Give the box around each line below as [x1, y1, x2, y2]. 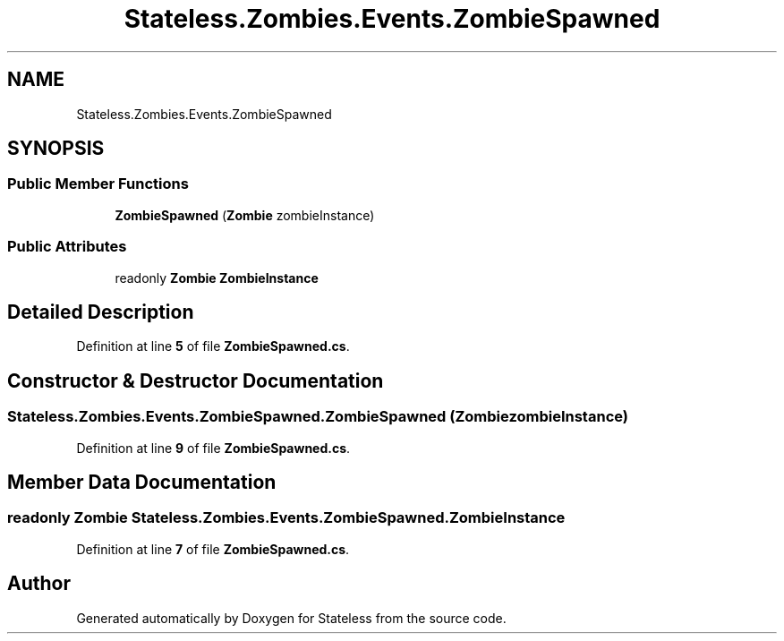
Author [7, 572, 71, 595]
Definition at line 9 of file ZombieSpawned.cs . [76, 440, 351, 456]
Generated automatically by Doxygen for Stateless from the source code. [76, 610, 507, 626]
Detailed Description [7, 300, 194, 323]
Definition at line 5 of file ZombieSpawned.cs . [76, 338, 350, 355]
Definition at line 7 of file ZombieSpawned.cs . [76, 541, 350, 557]
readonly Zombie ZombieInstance [115, 269, 319, 286]
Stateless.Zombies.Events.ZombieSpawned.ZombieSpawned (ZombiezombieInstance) [7, 407, 628, 426]
